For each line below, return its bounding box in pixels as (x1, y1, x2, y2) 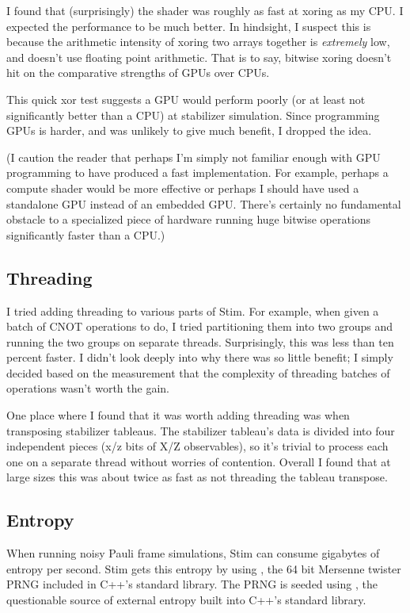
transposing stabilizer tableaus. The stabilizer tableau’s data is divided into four (6, 422, 395, 439)
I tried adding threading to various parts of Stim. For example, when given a (6, 302, 379, 319)
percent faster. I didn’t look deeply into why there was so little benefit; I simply (6, 349, 393, 366)
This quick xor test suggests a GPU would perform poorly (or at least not (6, 90, 366, 107)
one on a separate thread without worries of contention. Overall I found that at (6, 453, 391, 469)
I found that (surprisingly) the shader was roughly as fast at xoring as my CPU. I (6, 2, 404, 18)
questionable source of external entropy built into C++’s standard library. (6, 592, 366, 608)
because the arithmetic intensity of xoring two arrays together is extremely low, (6, 33, 390, 50)
